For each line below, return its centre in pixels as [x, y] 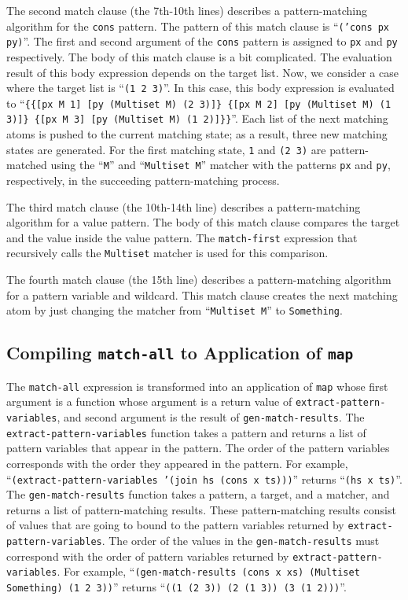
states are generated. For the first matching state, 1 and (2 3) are [166, 149]
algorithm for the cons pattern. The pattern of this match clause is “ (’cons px [198, 26]
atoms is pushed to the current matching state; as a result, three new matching [197, 134]
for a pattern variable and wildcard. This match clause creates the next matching [202, 294]
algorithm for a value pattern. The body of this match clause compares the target [203, 222]
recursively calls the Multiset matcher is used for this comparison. [167, 253]
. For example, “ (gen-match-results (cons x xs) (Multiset [208, 571]
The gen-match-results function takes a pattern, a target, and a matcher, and [198, 494]
